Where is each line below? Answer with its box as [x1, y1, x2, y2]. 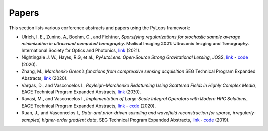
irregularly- [232, 110, 256, 116]
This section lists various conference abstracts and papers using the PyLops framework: [9, 25, 191, 31]
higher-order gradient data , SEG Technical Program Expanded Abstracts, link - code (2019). [41, 117, 230, 123]
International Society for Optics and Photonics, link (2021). [21, 47, 141, 53]
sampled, [21, 117, 41, 123]
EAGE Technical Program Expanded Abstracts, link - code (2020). [21, 103, 156, 109]
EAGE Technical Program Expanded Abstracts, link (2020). [21, 89, 141, 95]
